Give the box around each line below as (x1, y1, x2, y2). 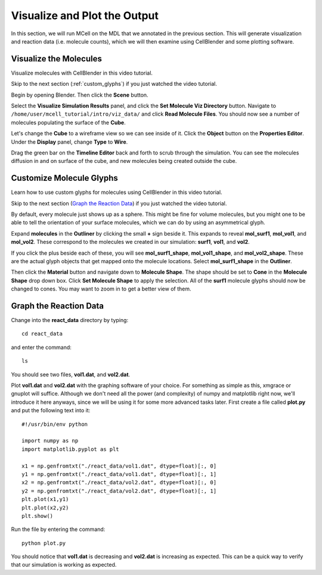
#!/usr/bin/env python (21, 421, 88, 428)
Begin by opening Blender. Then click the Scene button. (11, 91, 148, 98)
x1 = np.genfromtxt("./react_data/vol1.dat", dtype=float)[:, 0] (21, 462, 217, 469)
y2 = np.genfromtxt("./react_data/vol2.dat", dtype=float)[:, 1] (21, 487, 217, 494)
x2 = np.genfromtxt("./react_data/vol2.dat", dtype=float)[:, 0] (21, 479, 217, 486)
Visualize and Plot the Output (11, 9, 159, 22)
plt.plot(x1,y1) (21, 496, 69, 503)
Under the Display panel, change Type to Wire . (11, 138, 128, 146)
